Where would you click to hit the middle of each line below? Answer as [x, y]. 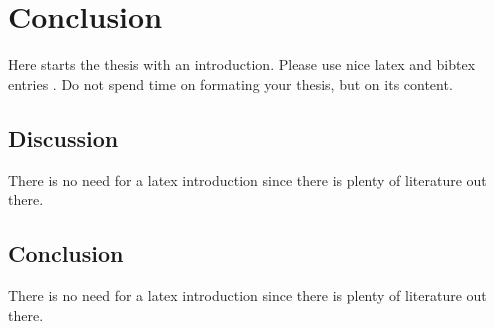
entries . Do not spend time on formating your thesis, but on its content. [230, 83]
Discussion [63, 137]
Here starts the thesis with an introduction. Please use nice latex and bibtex [242, 64]
